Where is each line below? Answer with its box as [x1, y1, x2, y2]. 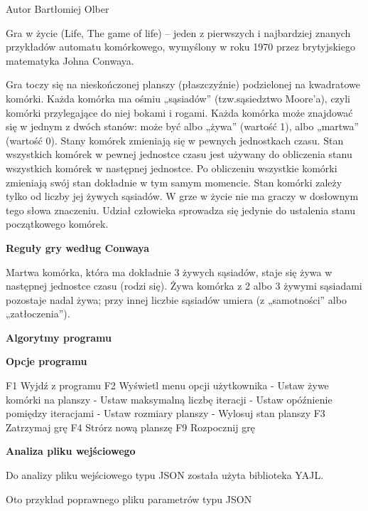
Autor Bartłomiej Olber [6, 1, 109, 16]
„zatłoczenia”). [6, 306, 70, 321]
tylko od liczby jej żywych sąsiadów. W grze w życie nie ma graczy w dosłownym [6, 189, 359, 204]
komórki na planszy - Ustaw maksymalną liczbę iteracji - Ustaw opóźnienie [6, 391, 332, 406]
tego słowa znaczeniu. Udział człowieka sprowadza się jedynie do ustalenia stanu [6, 202, 356, 217]
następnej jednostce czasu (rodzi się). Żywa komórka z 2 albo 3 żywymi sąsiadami [6, 278, 362, 293]
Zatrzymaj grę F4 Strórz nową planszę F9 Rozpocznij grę [6, 419, 255, 434]
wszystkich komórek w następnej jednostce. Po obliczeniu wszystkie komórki [6, 160, 337, 175]
